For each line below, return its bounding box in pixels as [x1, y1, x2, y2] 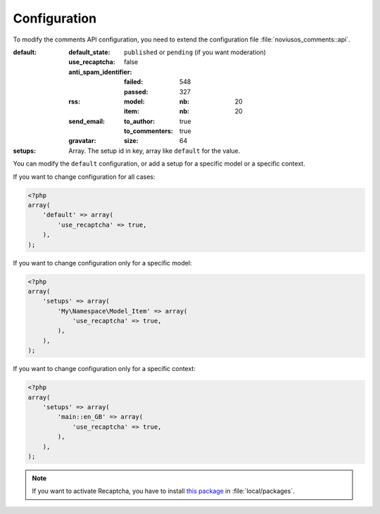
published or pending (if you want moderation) [124, 48, 267, 56]
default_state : [68, 48, 110, 56]
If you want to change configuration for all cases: [13, 173, 156, 181]
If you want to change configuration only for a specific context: [13, 365, 196, 373]
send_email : [68, 117, 106, 125]
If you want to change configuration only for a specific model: [13, 258, 192, 267]
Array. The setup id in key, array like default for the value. [68, 146, 241, 155]
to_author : [124, 117, 155, 125]
